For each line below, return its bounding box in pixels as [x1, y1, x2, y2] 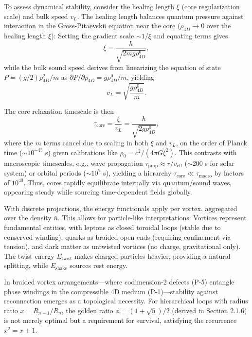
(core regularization [181, 1, 240, 11]
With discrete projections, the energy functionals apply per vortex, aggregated [4, 203, 237, 213]
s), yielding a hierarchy [103, 168, 172, 178]
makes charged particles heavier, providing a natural [74, 250, 231, 261]
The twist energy [4, 250, 54, 261]
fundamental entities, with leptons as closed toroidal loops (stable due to [4, 222, 221, 232]
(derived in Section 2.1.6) [172, 305, 247, 315]
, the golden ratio [61, 305, 113, 315]
